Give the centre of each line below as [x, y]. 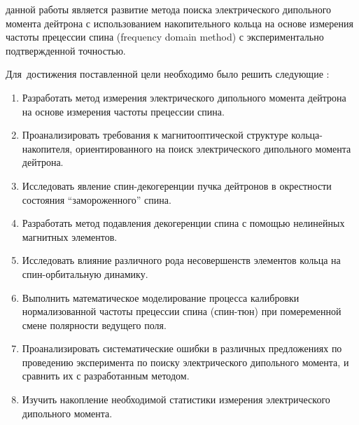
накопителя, [47, 148]
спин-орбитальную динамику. [85, 273]
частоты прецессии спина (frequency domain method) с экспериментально [165, 37]
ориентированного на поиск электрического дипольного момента [213, 148]
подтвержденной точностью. [66, 50]
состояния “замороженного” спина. [97, 199]
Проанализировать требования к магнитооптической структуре [155, 135]
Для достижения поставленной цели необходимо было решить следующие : [168, 74]
